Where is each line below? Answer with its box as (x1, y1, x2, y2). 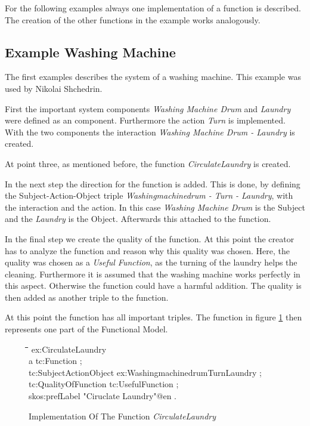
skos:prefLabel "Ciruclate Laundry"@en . (29, 390, 176, 402)
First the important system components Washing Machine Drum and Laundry (5, 102, 291, 115)
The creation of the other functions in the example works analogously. (5, 13, 261, 26)
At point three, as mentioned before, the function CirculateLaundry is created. (5, 157, 291, 169)
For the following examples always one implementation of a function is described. (5, 2, 301, 14)
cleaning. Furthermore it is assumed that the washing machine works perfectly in (5, 267, 300, 280)
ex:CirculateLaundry (31, 342, 107, 355)
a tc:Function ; (29, 354, 82, 367)
